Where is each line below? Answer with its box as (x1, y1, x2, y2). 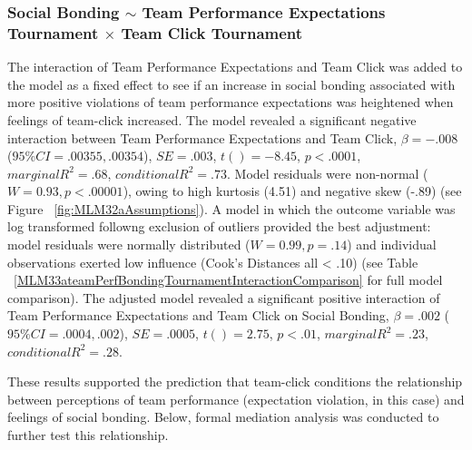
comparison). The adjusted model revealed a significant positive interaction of (7, 288, 440, 307)
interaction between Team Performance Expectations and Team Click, (7, 128, 398, 147)
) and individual (347, 235, 437, 254)
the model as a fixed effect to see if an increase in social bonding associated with (7, 74, 456, 93)
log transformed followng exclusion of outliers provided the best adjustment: (7, 217, 431, 236)
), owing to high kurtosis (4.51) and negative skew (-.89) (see (123, 181, 462, 201)
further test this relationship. (7, 426, 169, 445)
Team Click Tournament (121, 21, 303, 44)
